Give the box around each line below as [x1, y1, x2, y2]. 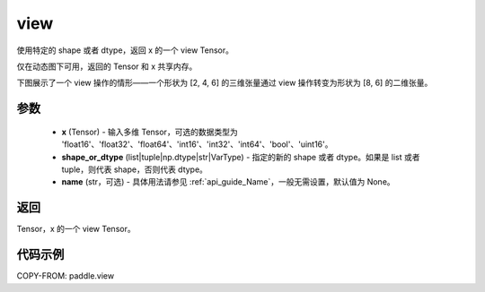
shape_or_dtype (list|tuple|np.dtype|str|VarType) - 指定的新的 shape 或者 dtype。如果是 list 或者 [61, 151, 420, 162]
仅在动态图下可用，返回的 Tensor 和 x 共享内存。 [16, 61, 198, 72]
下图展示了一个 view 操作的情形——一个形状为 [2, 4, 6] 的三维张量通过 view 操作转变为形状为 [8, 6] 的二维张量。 [16, 77, 433, 89]
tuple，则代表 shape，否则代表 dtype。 [61, 164, 208, 175]
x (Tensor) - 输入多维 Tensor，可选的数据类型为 [61, 126, 238, 137]
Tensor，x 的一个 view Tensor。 [16, 224, 136, 235]
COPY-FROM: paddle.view [16, 271, 115, 281]
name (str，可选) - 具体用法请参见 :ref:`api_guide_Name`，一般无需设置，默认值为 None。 [61, 176, 395, 187]
